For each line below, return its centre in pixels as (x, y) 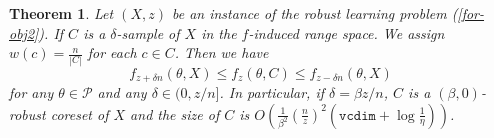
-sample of (148, 32)
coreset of (79, 113)
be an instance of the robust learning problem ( (314, 13)
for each (112, 52)
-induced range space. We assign (346, 32)
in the (219, 32)
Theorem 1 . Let (61, 13)
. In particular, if (272, 91)
